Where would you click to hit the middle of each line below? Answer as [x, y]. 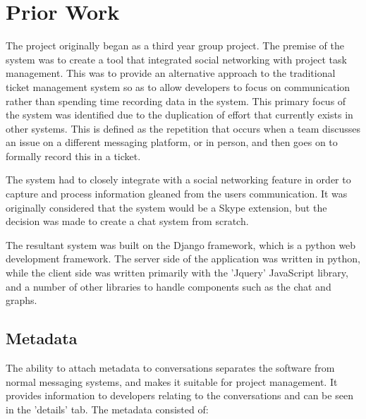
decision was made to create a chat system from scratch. [127, 221]
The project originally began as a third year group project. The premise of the [175, 45]
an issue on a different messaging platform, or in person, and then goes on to [172, 142]
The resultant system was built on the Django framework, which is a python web [181, 244]
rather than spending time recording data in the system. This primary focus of [176, 101]
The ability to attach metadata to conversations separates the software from [170, 368]
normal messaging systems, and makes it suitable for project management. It [172, 381]
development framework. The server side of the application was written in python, [183, 259]
